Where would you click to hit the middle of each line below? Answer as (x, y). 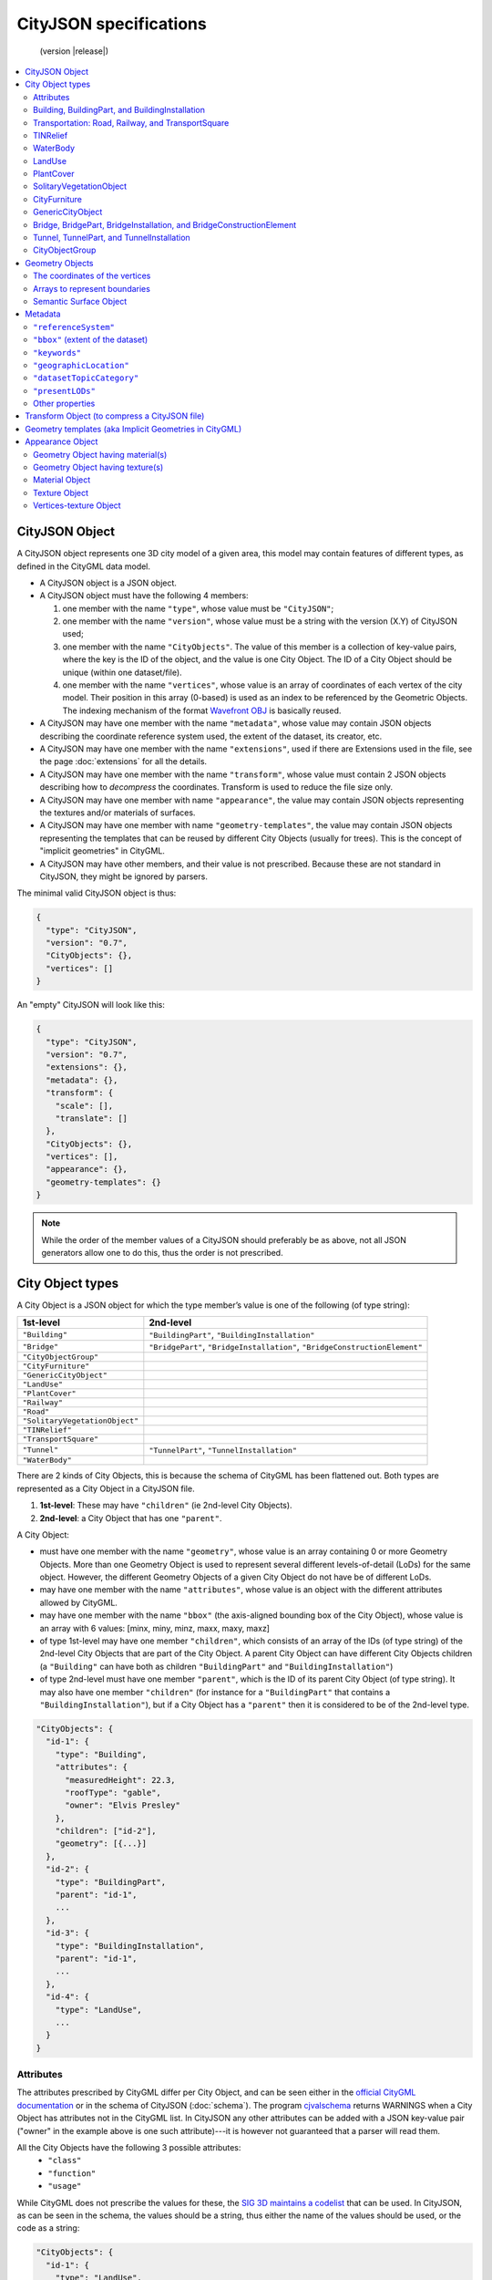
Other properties (64, 404)
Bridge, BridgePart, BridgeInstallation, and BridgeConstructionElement (165, 224)
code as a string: (48, 2228)
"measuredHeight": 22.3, (121, 1780)
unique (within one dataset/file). (122, 672)
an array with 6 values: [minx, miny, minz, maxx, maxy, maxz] (155, 1628)
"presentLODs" (64, 391)
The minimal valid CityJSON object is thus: (97, 893)
